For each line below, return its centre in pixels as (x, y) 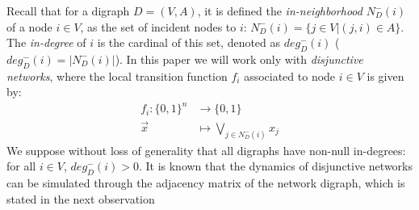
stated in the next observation (81, 198)
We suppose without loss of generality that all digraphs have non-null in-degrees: (206, 150)
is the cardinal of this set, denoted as (189, 42)
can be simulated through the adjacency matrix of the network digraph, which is (206, 183)
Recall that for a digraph (68, 10)
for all (21, 166)
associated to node (290, 76)
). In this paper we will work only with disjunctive (239, 59)
